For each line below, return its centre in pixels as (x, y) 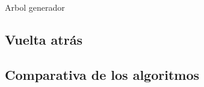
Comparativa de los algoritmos (102, 74)
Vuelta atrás (44, 39)
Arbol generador (35, 7)
